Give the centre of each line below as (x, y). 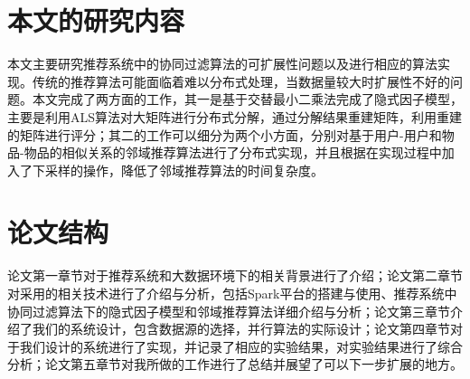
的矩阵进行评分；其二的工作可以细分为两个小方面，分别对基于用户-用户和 (225, 134)
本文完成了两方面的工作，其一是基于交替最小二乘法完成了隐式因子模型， (247, 99)
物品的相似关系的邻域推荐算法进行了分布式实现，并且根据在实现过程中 (233, 152)
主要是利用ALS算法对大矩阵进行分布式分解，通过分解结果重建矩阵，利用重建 (235, 116)
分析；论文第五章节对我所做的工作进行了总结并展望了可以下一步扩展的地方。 (235, 364)
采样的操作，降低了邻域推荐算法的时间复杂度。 (184, 170)
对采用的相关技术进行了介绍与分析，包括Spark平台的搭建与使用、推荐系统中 (232, 293)
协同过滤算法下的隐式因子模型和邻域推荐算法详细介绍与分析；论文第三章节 (229, 311)
